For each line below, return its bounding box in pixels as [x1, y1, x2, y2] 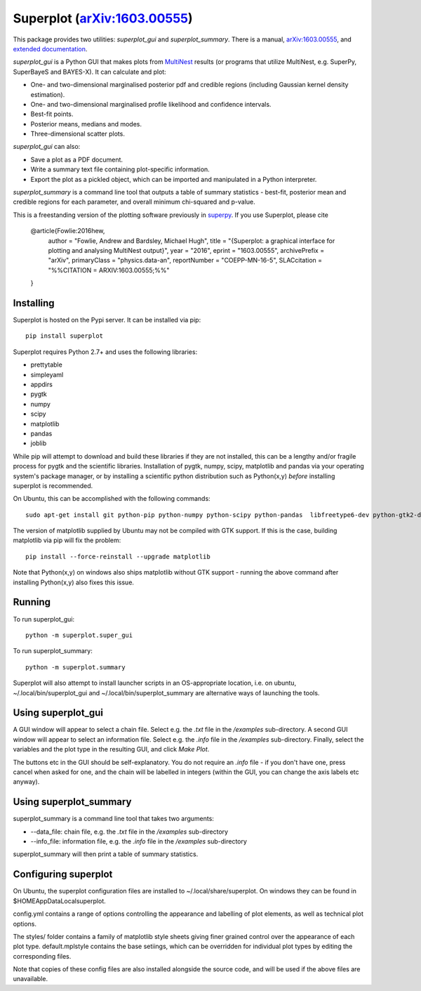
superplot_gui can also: [13, 143, 81, 151]
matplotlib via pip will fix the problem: [13, 536, 121, 544]
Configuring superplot [13, 868, 113, 881]
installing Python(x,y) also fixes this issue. [13, 578, 135, 586]
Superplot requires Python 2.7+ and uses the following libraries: [13, 348, 198, 356]
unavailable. [13, 975, 48, 983]
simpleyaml [30, 370, 64, 379]
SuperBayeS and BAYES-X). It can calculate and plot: [13, 67, 166, 76]
